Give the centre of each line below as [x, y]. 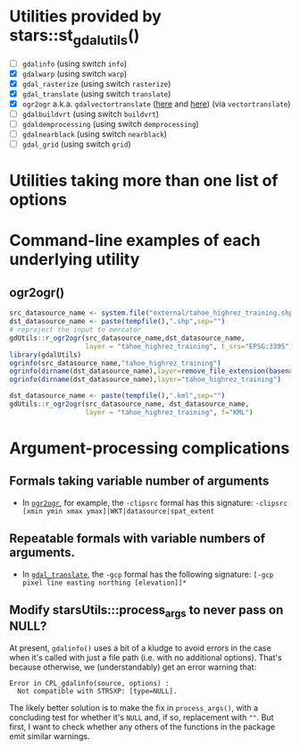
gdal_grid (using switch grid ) [76, 144]
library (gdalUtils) [46, 355]
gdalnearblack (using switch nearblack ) [95, 134]
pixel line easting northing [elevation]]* [104, 583]
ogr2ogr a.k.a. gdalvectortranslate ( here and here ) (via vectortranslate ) [156, 104]
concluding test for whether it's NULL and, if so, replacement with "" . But [142, 717]
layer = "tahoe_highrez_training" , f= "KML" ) [169, 412]
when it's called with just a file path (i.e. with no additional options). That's [146, 657]
